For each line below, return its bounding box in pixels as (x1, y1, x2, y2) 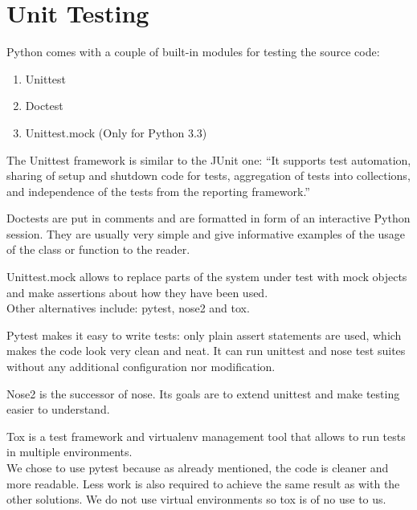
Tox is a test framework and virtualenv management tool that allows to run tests (6, 427, 406, 444)
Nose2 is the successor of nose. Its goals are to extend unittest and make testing (6, 385, 400, 402)
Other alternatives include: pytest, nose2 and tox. (6, 300, 250, 316)
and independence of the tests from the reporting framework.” (6, 182, 310, 199)
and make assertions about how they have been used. (6, 284, 268, 300)
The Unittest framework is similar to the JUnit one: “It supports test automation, (6, 151, 411, 168)
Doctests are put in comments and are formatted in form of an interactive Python (6, 210, 411, 226)
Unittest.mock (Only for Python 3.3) (25, 124, 207, 141)
